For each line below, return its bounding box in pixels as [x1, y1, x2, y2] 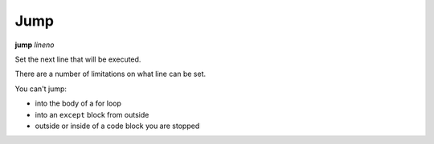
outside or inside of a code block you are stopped [35, 121, 200, 130]
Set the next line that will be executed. [14, 54, 141, 64]
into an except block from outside [35, 110, 149, 119]
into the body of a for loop [35, 98, 122, 108]
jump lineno [14, 40, 55, 50]
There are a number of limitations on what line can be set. [14, 69, 207, 79]
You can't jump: [14, 84, 68, 94]
